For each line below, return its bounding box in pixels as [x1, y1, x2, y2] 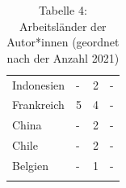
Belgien [12, 157, 48, 173]
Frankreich [12, 96, 65, 113]
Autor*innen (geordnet [6, 33, 120, 50]
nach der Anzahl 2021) [6, 49, 120, 66]
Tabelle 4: [38, 2, 87, 18]
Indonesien [12, 76, 65, 93]
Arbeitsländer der [19, 17, 107, 34]
